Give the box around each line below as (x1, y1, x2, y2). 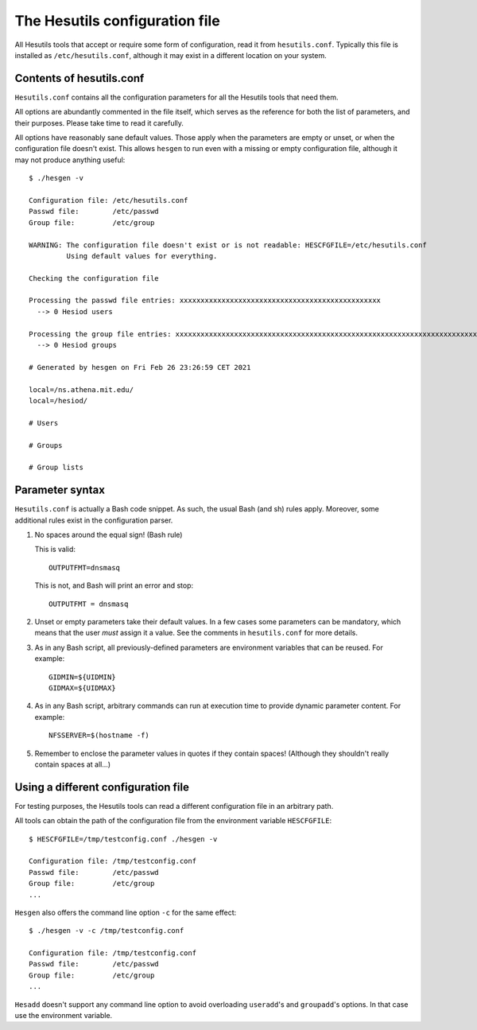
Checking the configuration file (29, 274, 159, 282)
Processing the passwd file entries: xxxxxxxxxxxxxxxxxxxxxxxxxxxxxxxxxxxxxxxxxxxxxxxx (29, 296, 382, 305)
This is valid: (34, 545, 76, 554)
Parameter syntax (14, 484, 105, 497)
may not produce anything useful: (14, 155, 126, 165)
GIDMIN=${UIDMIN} (48, 672, 116, 682)
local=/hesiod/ (29, 396, 88, 405)
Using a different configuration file (14, 780, 190, 794)
